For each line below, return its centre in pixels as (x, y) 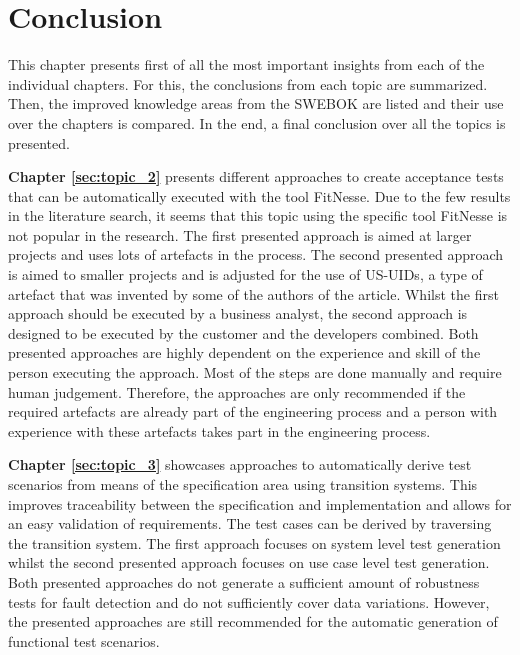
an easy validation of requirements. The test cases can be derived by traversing (250, 523)
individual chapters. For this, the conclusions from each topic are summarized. (248, 83)
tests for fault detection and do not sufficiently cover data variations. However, (249, 601)
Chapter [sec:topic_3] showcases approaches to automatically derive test (240, 464)
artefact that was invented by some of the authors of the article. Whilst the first (253, 293)
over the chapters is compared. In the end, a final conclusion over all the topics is (257, 122)
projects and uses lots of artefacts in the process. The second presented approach (256, 254)
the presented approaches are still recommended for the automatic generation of (253, 621)
